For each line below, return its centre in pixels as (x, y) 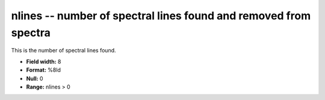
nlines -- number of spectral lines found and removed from (161, 16)
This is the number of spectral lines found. (64, 51)
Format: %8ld (44, 70)
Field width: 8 (44, 61)
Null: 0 (35, 78)
